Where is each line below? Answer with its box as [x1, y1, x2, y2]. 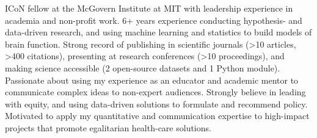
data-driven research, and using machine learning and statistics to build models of [5, 26, 312, 38]
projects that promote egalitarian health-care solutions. [5, 121, 211, 134]
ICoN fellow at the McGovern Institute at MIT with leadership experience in [5, 2, 293, 14]
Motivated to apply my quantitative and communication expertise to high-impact [5, 109, 310, 122]
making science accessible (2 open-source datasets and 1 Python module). [5, 61, 280, 74]
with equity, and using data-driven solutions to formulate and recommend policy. [5, 97, 308, 110]
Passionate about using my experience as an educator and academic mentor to [5, 73, 299, 86]
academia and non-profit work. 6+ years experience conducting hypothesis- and [5, 13, 302, 26]
